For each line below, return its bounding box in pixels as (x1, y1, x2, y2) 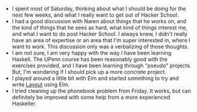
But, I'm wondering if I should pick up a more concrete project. (11, 69, 166, 75)
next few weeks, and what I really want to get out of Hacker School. (11, 11, 179, 18)
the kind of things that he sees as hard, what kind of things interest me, (11, 24, 187, 31)
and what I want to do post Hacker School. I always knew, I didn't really (11, 30, 187, 38)
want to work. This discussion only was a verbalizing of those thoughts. (11, 43, 189, 50)
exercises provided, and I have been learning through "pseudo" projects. (11, 62, 192, 69)
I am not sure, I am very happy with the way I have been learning (11, 49, 172, 56)
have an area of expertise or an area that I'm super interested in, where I (11, 37, 190, 43)
